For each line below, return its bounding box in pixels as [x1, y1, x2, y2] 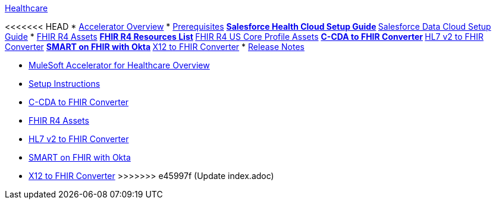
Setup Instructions [29, 79, 101, 89]
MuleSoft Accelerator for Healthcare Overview [29, 60, 210, 70]
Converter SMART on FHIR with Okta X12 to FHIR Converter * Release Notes [5, 42, 304, 52]
